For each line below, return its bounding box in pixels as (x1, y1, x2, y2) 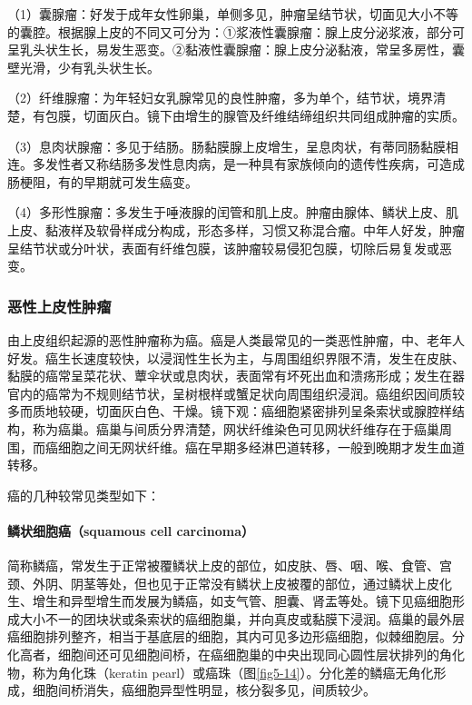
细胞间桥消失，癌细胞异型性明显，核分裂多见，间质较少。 (32, 680, 376, 700)
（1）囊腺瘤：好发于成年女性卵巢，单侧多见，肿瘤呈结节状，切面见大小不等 (7, 5, 458, 23)
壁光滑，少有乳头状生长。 (7, 57, 160, 76)
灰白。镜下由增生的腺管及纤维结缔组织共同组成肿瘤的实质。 (108, 105, 465, 124)
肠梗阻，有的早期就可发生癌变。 (7, 172, 198, 191)
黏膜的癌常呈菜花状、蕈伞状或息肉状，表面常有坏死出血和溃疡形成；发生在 (7, 366, 452, 385)
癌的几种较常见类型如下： (7, 485, 160, 504)
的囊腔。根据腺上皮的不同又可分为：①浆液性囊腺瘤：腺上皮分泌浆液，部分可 (7, 22, 465, 41)
